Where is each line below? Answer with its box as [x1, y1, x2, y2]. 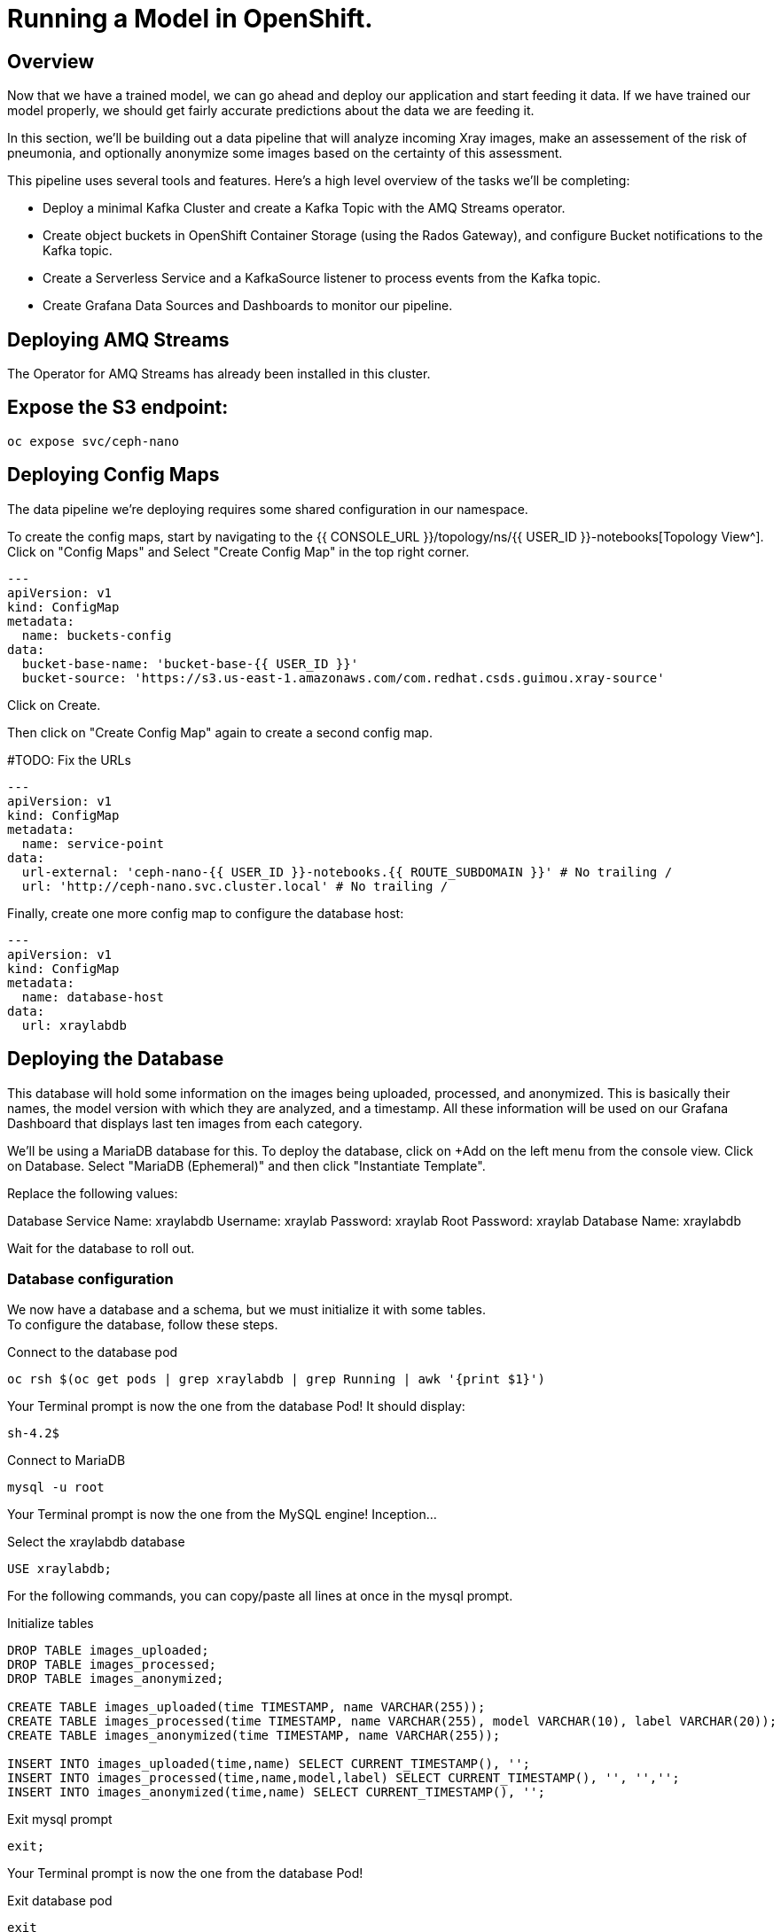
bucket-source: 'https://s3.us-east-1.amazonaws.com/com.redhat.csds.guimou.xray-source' [21, 670, 665, 685]
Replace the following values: [7, 1185, 178, 1201]
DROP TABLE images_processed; [7, 1657, 217, 1672]
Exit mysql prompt [7, 1811, 113, 1827]
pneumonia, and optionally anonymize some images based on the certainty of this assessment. [7, 145, 563, 161]
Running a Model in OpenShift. [7, 4, 373, 34]
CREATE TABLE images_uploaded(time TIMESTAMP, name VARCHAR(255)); [7, 1700, 486, 1715]
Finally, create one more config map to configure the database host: [7, 905, 404, 921]
